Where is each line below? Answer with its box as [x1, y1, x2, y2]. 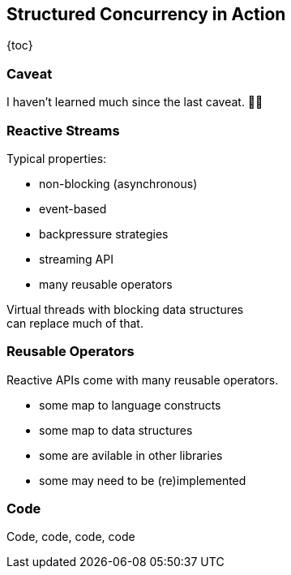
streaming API [39, 251, 113, 266]
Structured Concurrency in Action [6, 4, 286, 24]
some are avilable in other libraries [39, 448, 223, 462]
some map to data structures [39, 423, 193, 437]
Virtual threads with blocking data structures [6, 302, 244, 316]
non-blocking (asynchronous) [39, 176, 198, 191]
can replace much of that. [6, 315, 143, 330]
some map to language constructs [39, 397, 221, 412]
